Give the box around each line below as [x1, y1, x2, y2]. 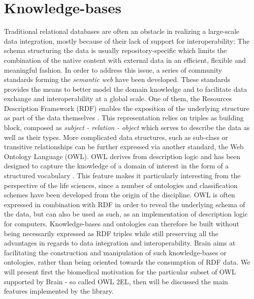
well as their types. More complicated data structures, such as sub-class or [4, 132, 228, 142]
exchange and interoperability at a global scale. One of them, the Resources [4, 93, 232, 104]
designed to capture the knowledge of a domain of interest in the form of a [4, 161, 229, 171]
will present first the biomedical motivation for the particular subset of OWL [4, 266, 236, 276]
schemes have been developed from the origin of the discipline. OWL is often [4, 190, 235, 200]
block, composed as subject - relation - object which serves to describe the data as [4, 122, 250, 133]
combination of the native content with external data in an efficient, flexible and [4, 54, 246, 65]
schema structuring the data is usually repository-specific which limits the [4, 45, 227, 55]
